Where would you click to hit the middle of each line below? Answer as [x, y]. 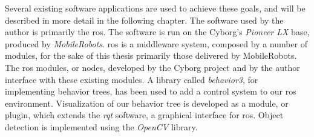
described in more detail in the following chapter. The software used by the [144, 20]
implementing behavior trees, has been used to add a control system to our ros [151, 91]
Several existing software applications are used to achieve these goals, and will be [155, 8]
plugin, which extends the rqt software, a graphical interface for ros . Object [144, 115]
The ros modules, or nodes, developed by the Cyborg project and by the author [152, 67]
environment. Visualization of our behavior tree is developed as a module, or [147, 103]
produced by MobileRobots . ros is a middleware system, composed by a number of [156, 43]
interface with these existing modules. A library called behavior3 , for [132, 79]
